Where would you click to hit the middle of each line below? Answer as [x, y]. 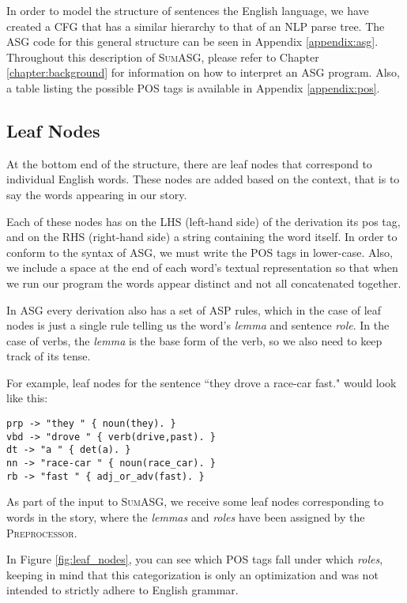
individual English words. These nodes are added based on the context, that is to [203, 179]
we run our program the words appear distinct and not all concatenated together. [204, 283]
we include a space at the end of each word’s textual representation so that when [202, 268]
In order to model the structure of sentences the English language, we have [188, 10]
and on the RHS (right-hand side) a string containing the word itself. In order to [202, 237]
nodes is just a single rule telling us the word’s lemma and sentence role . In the [198, 325]
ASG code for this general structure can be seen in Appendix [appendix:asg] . [192, 41]
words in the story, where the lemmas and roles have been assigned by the [186, 516]
